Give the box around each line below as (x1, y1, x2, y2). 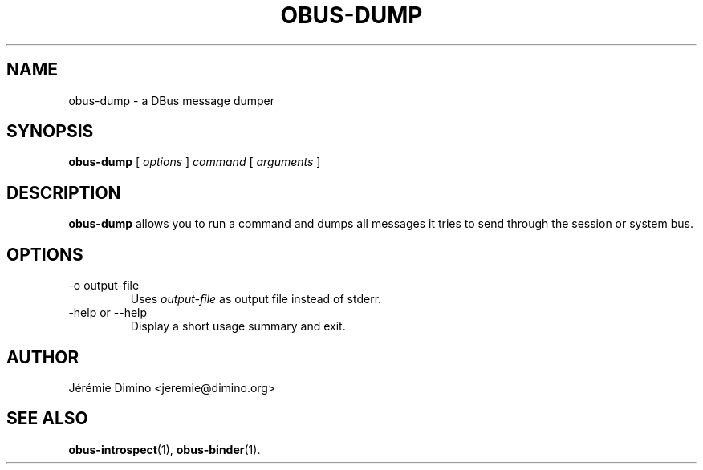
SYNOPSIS (6, 121, 94, 142)
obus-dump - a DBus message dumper (68, 93, 275, 107)
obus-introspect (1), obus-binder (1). (68, 442, 261, 456)
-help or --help (68, 306, 148, 320)
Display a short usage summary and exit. (130, 319, 346, 334)
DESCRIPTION (6, 182, 121, 203)
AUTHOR (6, 346, 79, 367)
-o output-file (68, 278, 140, 293)
